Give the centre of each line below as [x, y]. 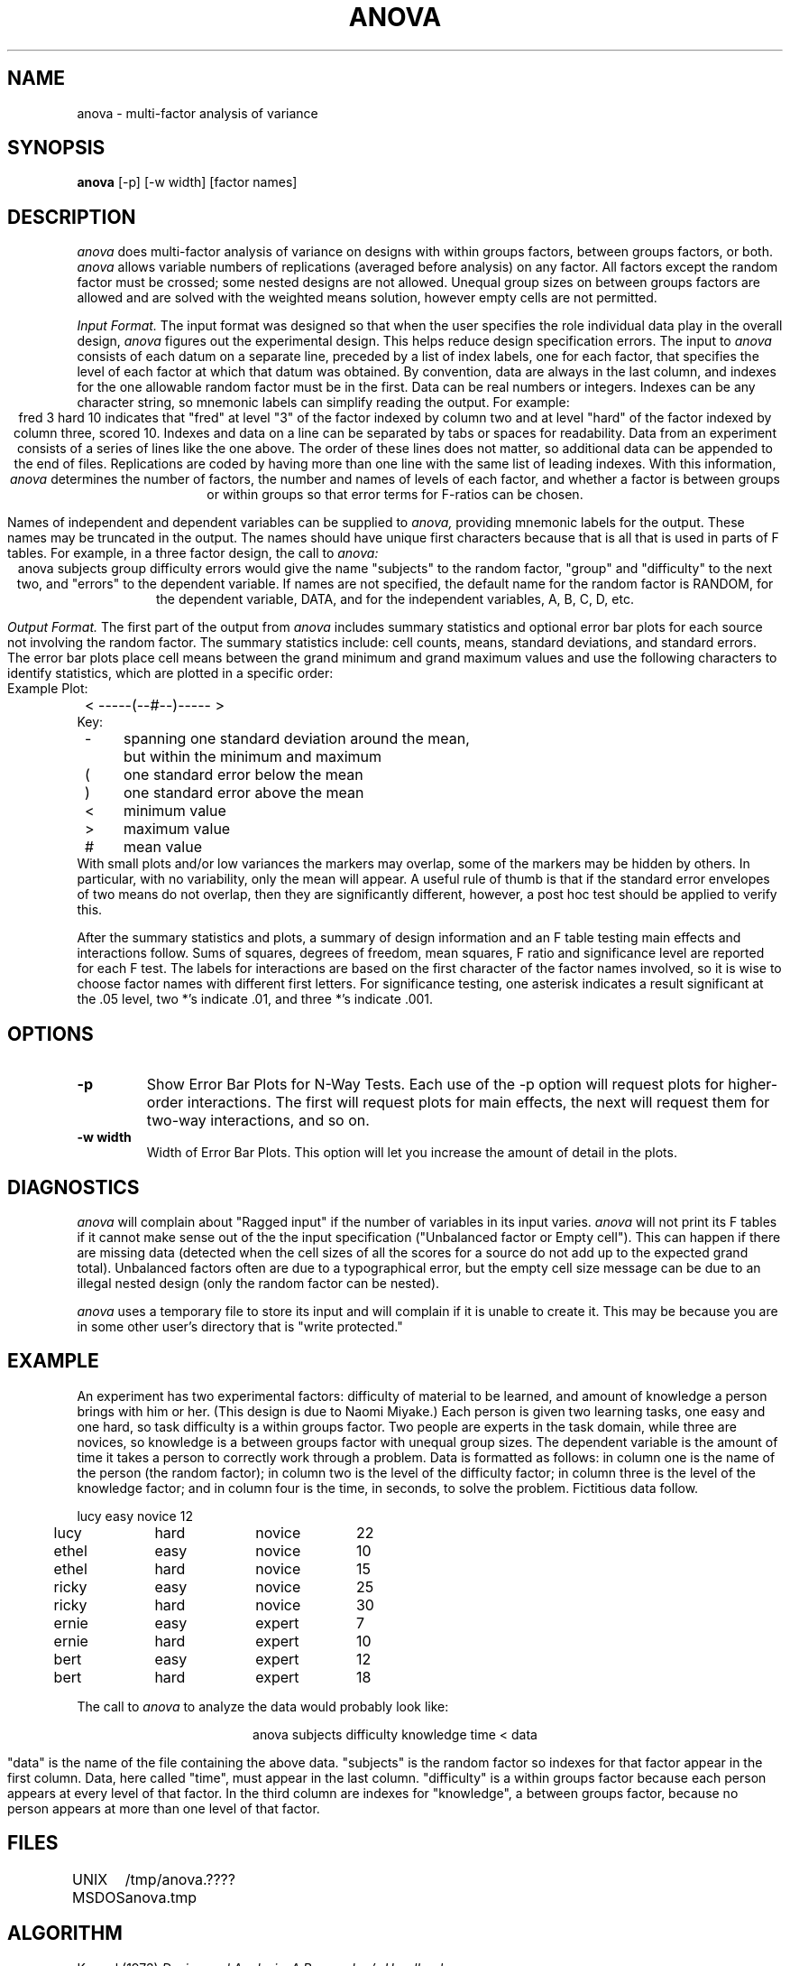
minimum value [175, 811]
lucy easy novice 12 [135, 1516]
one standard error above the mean [244, 793]
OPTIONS [51, 1034]
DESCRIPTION [72, 217]
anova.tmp [161, 1897]
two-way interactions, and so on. [258, 1121]
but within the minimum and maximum [253, 757]
